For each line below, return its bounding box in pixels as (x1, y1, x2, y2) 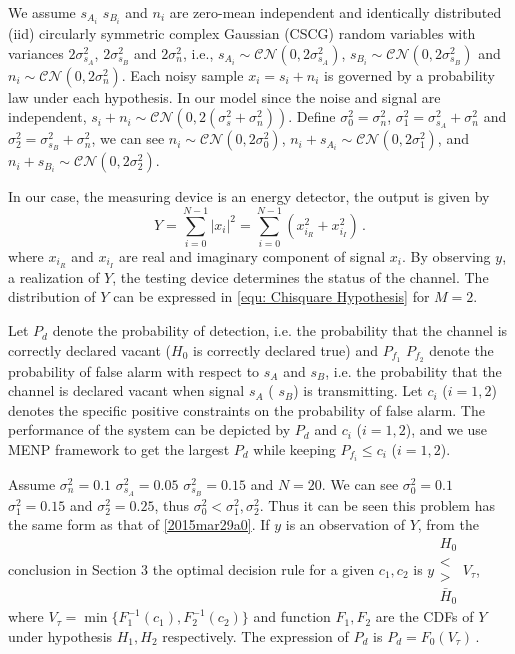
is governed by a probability (324, 64, 495, 85)
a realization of (8, 266, 100, 287)
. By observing (402, 246, 491, 266)
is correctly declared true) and (193, 339, 378, 360)
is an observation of (285, 514, 405, 535)
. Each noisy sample (121, 64, 244, 85)
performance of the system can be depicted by (8, 419, 291, 440)
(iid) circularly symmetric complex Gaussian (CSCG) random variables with (8, 23, 476, 44)
